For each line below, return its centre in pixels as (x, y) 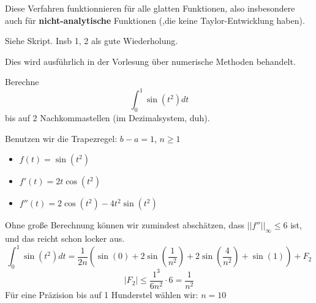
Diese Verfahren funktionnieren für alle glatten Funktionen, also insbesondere (150, 8)
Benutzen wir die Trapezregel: (61, 138)
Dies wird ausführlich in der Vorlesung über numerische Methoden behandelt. (150, 61)
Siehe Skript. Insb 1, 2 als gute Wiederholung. (92, 41)
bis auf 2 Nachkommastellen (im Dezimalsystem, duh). (107, 118)
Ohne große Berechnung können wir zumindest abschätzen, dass (125, 225)
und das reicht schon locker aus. (65, 238)
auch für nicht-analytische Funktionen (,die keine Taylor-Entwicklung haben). (155, 20)
